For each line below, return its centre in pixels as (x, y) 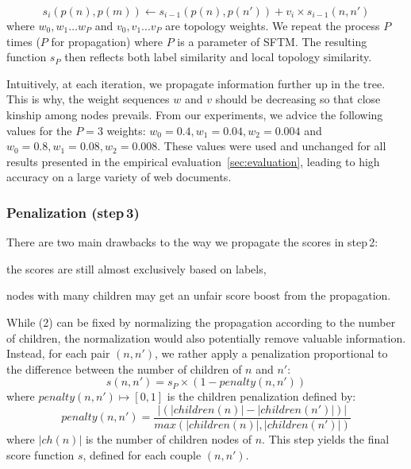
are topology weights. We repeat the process (273, 25)
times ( (23, 41)
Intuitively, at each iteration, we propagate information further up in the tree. (196, 83)
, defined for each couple (142, 454)
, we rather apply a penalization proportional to (271, 353)
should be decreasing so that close (298, 99)
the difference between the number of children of (124, 368)
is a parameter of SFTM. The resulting (272, 41)
